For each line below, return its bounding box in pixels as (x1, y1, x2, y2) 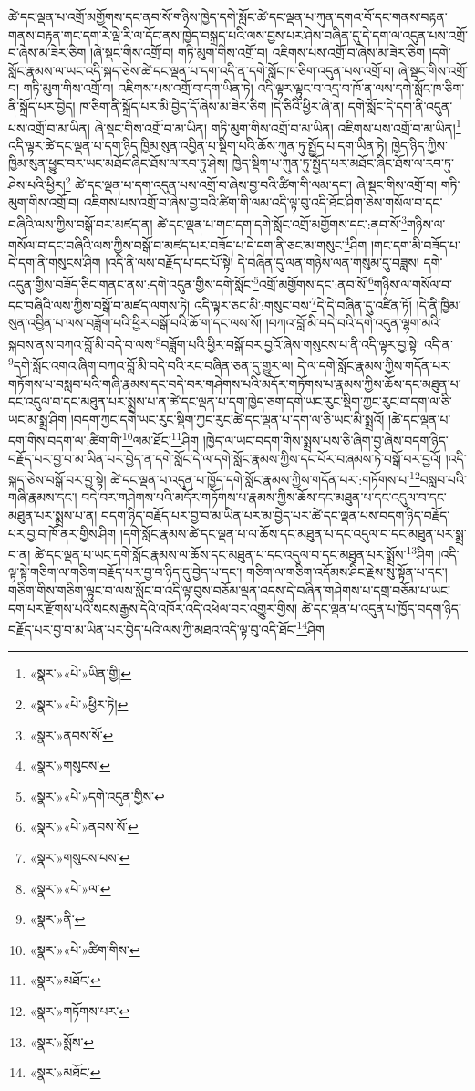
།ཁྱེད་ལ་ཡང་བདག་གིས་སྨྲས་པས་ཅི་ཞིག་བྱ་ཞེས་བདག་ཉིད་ (202, 430, 449, 449)
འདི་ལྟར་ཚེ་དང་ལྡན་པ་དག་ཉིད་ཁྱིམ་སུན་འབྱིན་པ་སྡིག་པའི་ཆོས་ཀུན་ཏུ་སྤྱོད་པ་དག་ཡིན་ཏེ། (8, 135, 387, 154)
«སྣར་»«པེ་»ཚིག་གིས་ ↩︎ (29, 939, 140, 959)
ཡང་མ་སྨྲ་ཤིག (8, 409, 67, 428)
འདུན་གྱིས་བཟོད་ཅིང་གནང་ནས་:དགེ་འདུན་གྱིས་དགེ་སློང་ (8, 274, 253, 293)
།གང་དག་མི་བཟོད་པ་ (370, 235, 460, 254)
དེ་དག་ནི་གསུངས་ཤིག (8, 253, 101, 272)
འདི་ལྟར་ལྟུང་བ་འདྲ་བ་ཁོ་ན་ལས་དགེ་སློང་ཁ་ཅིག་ (257, 79, 465, 98)
